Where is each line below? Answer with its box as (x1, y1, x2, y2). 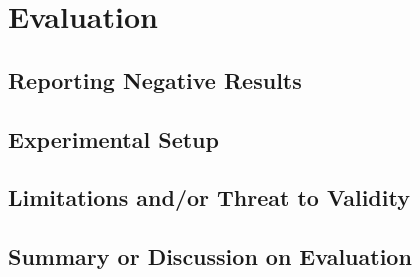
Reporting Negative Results (8, 64, 302, 95)
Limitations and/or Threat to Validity (8, 182, 410, 213)
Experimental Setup (8, 123, 219, 154)
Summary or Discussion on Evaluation (8, 241, 412, 272)
